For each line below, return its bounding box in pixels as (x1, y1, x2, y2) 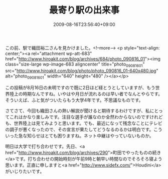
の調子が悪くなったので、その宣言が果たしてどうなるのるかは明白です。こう (5, 126, 163, 132)
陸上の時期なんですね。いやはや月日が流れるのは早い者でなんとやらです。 (9, 90, 163, 96)
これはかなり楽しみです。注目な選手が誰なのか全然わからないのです (9, 113, 150, 120)
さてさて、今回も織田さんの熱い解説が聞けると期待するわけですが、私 (5, 107, 150, 113)
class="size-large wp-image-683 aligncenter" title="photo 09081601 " (5, 61, 145, 68)
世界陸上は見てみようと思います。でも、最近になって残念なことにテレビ (14, 120, 163, 126)
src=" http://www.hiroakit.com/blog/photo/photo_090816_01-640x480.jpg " (5, 67, 159, 73)
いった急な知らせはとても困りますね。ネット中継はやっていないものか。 (5, 132, 154, 138)
